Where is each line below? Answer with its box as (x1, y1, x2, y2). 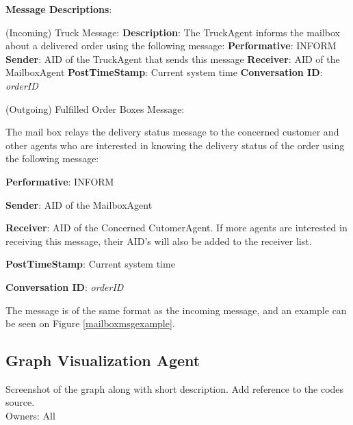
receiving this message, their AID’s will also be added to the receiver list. (5, 233, 312, 248)
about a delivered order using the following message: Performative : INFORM (5, 38, 337, 53)
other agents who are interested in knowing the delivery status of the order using (5, 138, 345, 152)
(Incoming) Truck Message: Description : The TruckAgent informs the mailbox (5, 25, 340, 39)
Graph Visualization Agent (5, 350, 200, 371)
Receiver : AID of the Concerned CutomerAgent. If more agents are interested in (5, 220, 348, 235)
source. (5, 395, 35, 409)
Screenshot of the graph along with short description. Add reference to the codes (5, 381, 344, 396)
